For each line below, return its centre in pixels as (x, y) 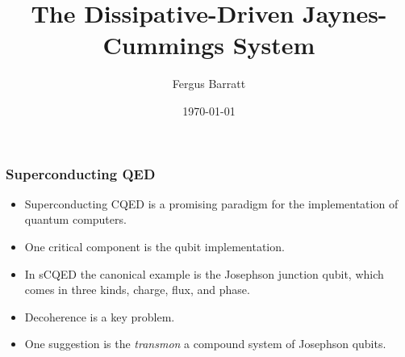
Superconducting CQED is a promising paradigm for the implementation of (211, 203)
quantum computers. (75, 219)
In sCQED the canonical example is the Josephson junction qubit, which (204, 273)
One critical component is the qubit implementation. (154, 246)
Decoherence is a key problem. (100, 316)
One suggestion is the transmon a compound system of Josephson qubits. (205, 344)
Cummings (164, 45)
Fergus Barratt (209, 84)
